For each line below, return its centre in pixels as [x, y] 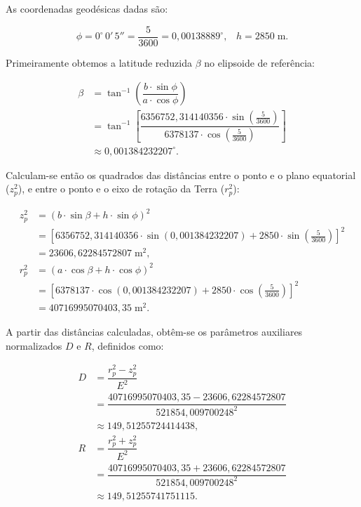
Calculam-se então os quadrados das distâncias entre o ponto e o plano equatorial [181, 175]
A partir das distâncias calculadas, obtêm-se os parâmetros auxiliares [154, 332]
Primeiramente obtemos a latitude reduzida [99, 62]
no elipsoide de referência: [259, 62]
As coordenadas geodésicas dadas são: [87, 8]
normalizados [34, 345]
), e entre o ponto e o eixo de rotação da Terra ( [121, 189]
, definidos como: [128, 345]
